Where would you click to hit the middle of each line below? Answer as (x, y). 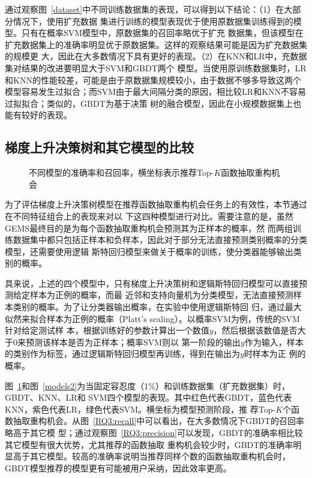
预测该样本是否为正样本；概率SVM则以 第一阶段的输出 (133, 342)
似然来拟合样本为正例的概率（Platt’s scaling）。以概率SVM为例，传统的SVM (152, 318)
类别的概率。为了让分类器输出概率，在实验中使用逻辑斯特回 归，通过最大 (157, 307)
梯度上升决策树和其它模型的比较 (99, 147)
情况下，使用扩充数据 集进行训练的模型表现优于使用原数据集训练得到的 (153, 21)
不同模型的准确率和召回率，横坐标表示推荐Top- (121, 172)
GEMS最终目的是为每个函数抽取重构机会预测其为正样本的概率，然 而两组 (149, 228)
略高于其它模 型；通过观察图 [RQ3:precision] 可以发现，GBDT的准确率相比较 (154, 433)
